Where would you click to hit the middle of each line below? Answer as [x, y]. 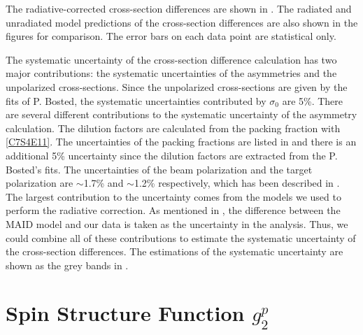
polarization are [40, 183]
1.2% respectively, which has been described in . [237, 183]
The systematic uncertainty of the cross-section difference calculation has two [171, 59]
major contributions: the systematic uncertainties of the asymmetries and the [171, 73]
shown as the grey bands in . [67, 265]
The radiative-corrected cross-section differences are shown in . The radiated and [179, 8]
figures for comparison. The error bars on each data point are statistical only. [171, 36]
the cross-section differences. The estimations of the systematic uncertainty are [175, 251]
